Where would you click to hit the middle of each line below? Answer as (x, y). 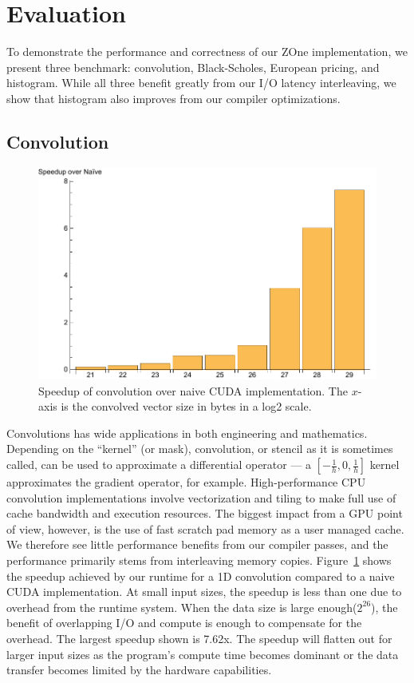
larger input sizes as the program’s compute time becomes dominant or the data (203, 654)
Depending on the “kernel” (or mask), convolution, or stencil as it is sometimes (200, 449)
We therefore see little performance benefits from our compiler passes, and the (197, 544)
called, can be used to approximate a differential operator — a (159, 465)
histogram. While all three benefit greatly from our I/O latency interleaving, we (201, 83)
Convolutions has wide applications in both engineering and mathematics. (187, 433)
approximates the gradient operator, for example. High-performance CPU (186, 482)
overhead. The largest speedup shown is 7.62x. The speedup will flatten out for (199, 639)
